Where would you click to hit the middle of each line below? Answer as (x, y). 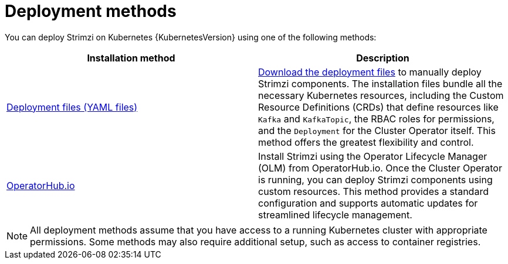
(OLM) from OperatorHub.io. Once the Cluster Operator (380, 168)
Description (383, 58)
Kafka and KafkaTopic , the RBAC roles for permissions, (376, 119)
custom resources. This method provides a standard (373, 191)
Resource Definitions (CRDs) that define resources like (378, 107)
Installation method (131, 58)
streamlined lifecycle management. (335, 215)
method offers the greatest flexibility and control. (366, 142)
